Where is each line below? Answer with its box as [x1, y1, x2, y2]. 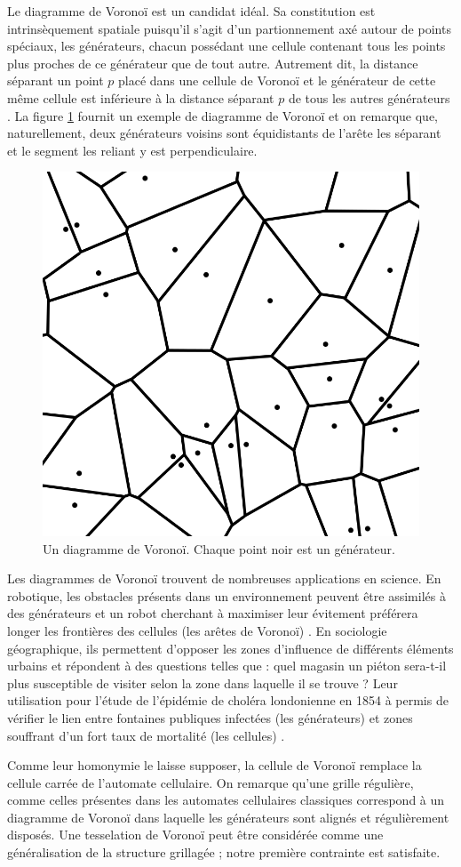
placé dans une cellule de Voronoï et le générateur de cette [118, 71, 436, 90]
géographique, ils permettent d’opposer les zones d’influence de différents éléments [7, 638, 454, 657]
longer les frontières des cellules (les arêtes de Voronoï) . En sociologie [7, 621, 387, 639]
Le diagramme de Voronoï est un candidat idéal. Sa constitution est [7, 2, 376, 20]
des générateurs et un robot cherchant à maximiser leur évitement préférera [7, 604, 418, 622]
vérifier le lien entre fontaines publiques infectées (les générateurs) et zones [7, 708, 413, 727]
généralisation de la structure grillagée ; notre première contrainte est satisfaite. [7, 843, 441, 862]
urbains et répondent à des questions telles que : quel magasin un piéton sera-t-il [7, 656, 447, 675]
